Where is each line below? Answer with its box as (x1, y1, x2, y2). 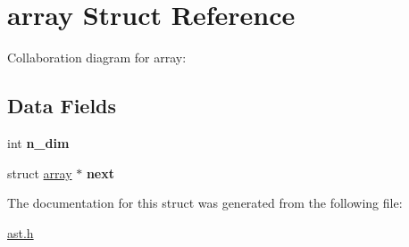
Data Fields (7, 92, 117, 119)
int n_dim (7, 133, 70, 152)
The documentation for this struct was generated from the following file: (7, 193, 403, 212)
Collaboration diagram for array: (7, 48, 187, 67)
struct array (7, 163, 72, 182)
